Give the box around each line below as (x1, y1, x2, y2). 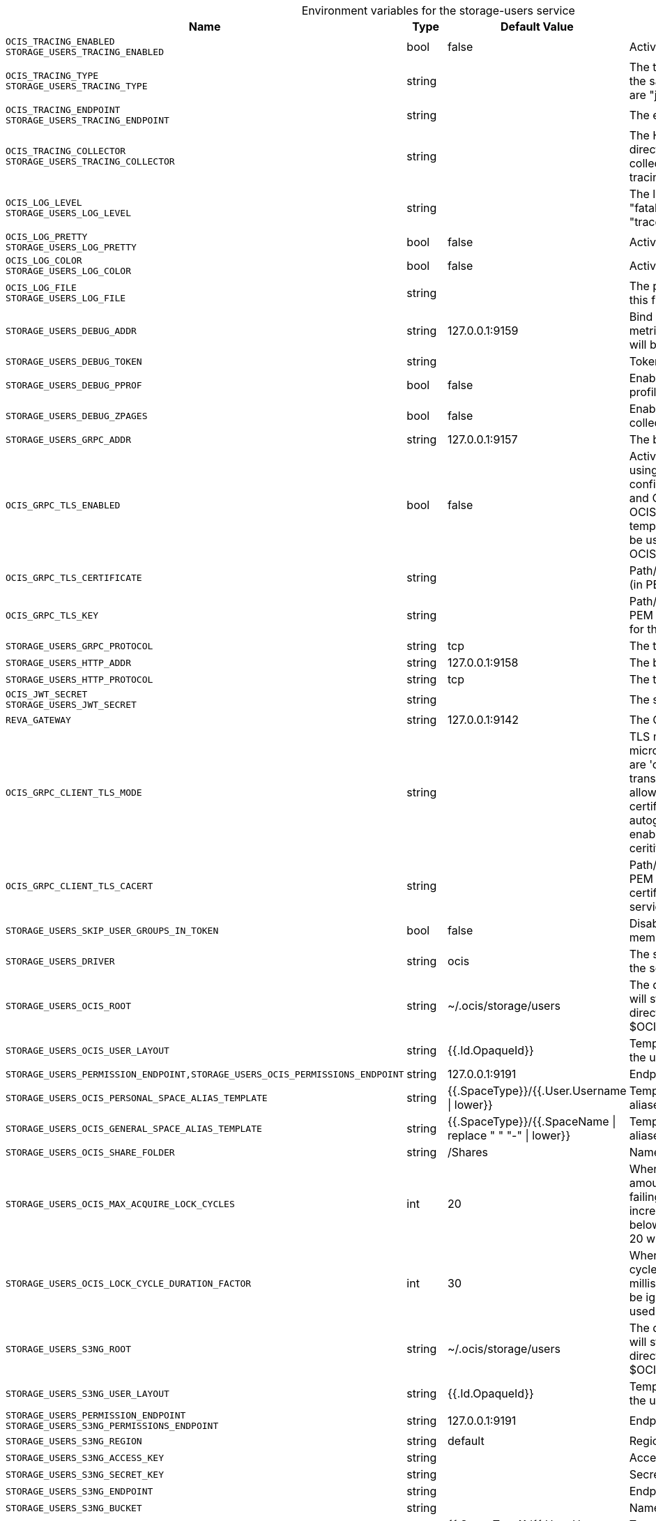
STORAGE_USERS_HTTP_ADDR (6, 657, 132, 668)
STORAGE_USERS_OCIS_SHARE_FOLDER (6, 1147, 175, 1158)
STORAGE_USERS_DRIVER (6, 955, 115, 967)
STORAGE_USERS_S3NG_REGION (6, 1435, 142, 1446)
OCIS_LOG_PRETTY (6, 232, 88, 242)
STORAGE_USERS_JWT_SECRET (6, 699, 137, 710)
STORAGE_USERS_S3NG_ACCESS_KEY (6, 1452, 164, 1463)
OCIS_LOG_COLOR (6, 255, 82, 266)
